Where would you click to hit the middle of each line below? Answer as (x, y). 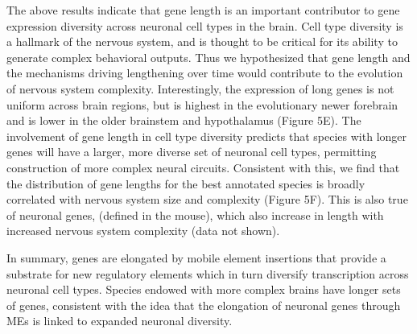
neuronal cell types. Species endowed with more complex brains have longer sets (204, 289)
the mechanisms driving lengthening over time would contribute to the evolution (205, 73)
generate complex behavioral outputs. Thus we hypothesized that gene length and (208, 57)
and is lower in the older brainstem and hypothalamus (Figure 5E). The (184, 120)
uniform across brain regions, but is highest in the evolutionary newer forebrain (202, 104)
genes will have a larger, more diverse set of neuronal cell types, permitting (192, 152)
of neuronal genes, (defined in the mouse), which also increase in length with (195, 214)
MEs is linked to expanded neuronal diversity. (120, 321)
